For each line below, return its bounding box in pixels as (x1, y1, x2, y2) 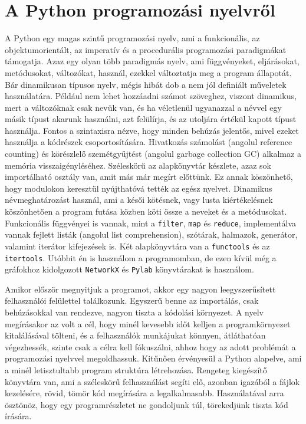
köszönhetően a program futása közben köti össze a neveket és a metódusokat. (5, 205, 287, 218)
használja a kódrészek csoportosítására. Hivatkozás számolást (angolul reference (5, 136, 292, 148)
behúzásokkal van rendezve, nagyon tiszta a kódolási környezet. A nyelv (5, 306, 264, 318)
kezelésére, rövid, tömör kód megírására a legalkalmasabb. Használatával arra (5, 387, 284, 399)
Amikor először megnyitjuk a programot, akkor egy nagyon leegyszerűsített (5, 282, 276, 295)
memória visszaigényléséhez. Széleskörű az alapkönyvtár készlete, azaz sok (5, 159, 271, 171)
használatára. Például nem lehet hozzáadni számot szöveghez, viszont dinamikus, (5, 90, 297, 102)
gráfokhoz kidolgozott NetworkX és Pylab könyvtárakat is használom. (5, 263, 254, 275)
